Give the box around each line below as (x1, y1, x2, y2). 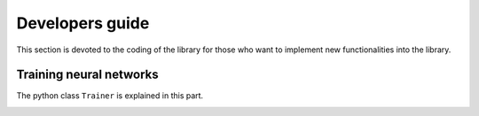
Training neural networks (16, 67, 159, 82)
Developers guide (16, 13, 150, 33)
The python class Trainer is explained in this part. (16, 90, 204, 101)
